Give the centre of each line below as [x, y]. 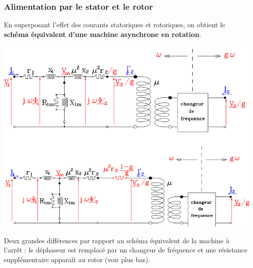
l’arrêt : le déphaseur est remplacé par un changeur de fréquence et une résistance [126, 250]
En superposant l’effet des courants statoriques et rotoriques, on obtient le [115, 25]
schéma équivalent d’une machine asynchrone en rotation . [103, 34]
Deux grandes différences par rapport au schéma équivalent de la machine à [117, 240]
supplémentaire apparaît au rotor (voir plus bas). [77, 259]
